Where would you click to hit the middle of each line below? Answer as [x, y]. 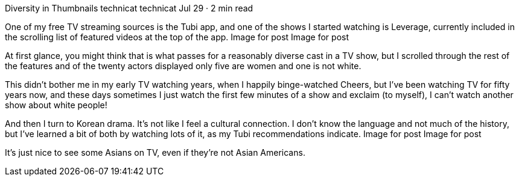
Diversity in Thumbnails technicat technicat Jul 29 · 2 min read [129, 8]
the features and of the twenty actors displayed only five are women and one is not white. [183, 66]
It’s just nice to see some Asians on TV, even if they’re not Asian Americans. [155, 152]
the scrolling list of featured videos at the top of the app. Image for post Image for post [177, 37]
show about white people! [56, 105]
